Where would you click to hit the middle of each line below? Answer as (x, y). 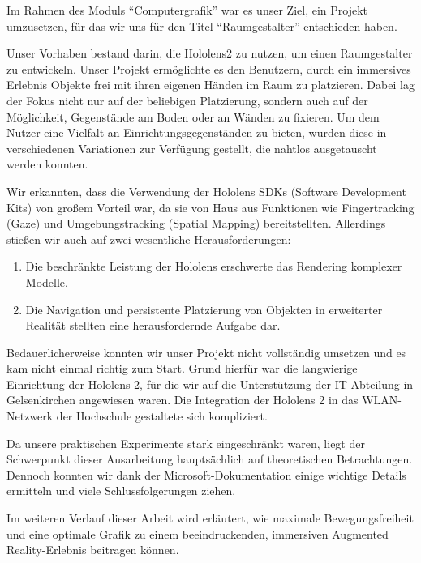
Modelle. (47, 281)
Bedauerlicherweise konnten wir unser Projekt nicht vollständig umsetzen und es (206, 352)
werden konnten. (47, 164)
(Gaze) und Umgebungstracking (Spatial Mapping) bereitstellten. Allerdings (196, 223)
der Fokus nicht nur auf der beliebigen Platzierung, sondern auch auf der (187, 100)
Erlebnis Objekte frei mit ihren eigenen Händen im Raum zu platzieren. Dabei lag (210, 85)
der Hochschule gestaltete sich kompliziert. (162, 416)
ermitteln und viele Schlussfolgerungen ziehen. (121, 490)
